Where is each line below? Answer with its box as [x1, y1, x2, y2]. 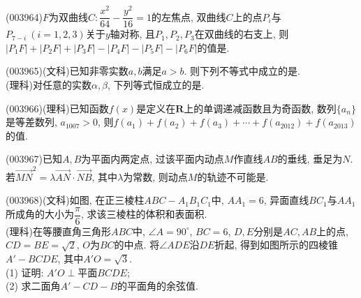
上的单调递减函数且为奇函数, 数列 [184, 100, 337, 115]
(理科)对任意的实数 [6, 77, 91, 91]
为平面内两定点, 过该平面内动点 [81, 151, 224, 166]
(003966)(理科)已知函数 [6, 100, 109, 115]
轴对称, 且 [110, 27, 156, 41]
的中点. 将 [114, 237, 160, 252]
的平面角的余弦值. [117, 278, 198, 293]
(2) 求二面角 [6, 278, 61, 293]
